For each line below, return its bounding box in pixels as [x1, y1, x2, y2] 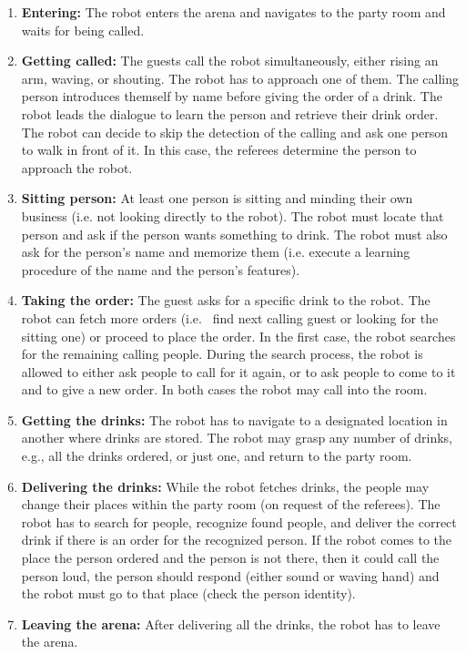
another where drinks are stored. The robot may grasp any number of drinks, [21, 428, 452, 447]
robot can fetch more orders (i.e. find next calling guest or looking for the [21, 308, 439, 327]
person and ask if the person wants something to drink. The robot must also [21, 224, 448, 243]
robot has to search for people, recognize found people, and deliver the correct [21, 512, 457, 531]
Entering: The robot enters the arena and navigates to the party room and [21, 3, 446, 21]
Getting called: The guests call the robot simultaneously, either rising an [21, 51, 439, 70]
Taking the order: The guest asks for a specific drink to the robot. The [21, 291, 431, 310]
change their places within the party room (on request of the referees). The [21, 495, 441, 514]
